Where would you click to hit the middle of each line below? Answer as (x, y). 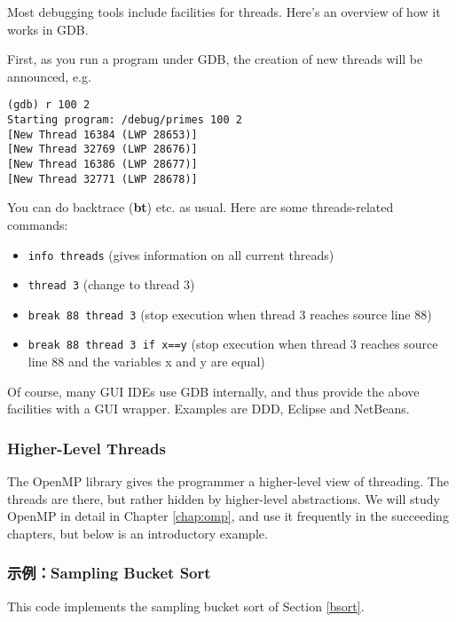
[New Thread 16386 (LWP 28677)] (102, 164)
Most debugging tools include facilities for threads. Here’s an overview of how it (224, 12)
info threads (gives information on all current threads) (181, 254)
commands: (38, 224)
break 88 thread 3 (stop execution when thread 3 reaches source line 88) (230, 314)
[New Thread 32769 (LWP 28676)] (102, 150)
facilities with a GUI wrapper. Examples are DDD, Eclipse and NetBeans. (208, 409)
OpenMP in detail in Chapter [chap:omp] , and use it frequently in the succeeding (228, 516)
